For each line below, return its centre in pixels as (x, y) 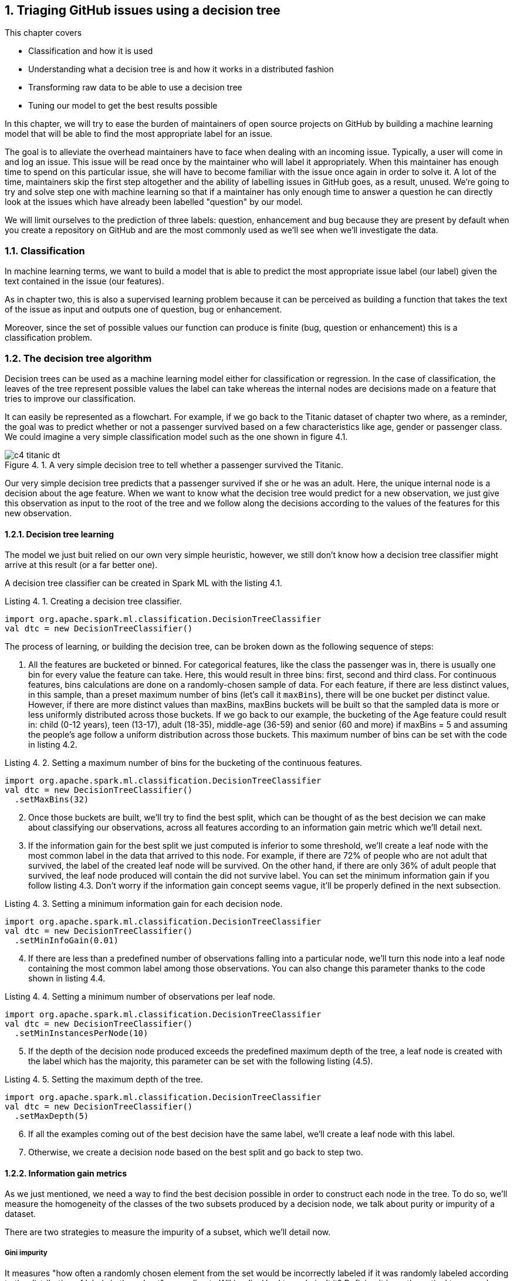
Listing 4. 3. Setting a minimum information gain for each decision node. (144, 904)
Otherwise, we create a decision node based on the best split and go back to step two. (196, 1152)
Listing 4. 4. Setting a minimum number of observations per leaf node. (140, 997)
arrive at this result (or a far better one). (81, 565)
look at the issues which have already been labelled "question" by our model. (154, 202)
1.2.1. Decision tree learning (60, 534)
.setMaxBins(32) (52, 800)
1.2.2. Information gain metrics (66, 1173)
